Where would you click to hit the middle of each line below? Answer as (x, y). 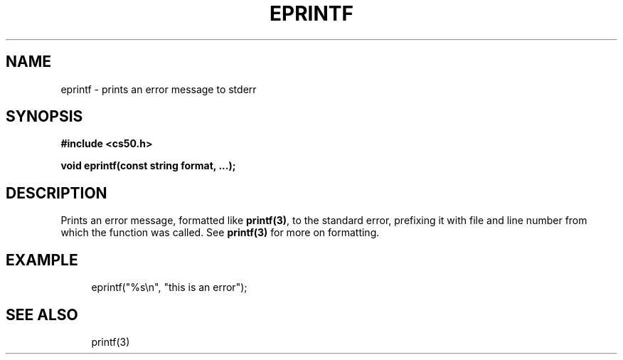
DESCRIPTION (57, 193)
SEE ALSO (42, 314)
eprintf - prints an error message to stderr (159, 89)
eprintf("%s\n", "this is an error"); (169, 287)
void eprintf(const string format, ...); (148, 166)
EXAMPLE (42, 260)
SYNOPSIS (44, 117)
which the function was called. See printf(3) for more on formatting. (220, 233)
